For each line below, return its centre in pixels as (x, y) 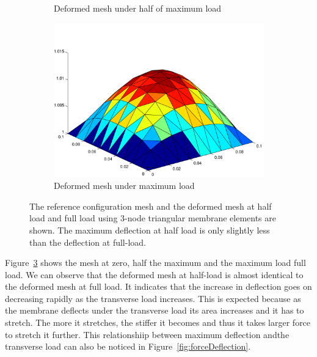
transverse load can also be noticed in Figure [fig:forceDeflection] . (128, 346)
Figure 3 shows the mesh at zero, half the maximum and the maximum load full (155, 263)
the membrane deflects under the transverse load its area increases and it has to (155, 310)
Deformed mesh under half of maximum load (138, 8)
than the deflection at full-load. (88, 242)
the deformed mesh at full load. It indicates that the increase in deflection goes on (158, 286)
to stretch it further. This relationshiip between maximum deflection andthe (147, 334)
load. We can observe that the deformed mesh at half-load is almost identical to (154, 274)
